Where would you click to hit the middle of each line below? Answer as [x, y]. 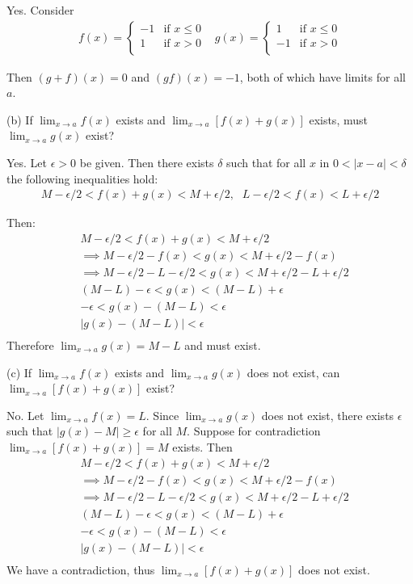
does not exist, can [293, 372]
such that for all [266, 162]
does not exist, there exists [328, 415]
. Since [162, 415]
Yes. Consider [40, 10]
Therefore [30, 345]
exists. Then [202, 447]
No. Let [25, 415]
